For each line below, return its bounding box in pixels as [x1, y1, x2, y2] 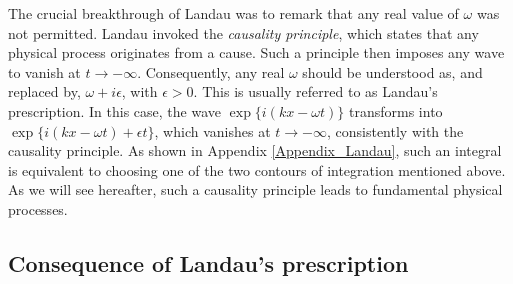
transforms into [349, 100, 443, 121]
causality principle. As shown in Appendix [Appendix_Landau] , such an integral [8, 140, 502, 161]
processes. [8, 198, 68, 219]
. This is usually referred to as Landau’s [193, 81, 438, 102]
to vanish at [8, 61, 81, 82]
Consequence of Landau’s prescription [8, 247, 409, 278]
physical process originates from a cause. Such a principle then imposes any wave [8, 42, 505, 63]
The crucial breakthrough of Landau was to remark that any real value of [8, 3, 459, 23]
